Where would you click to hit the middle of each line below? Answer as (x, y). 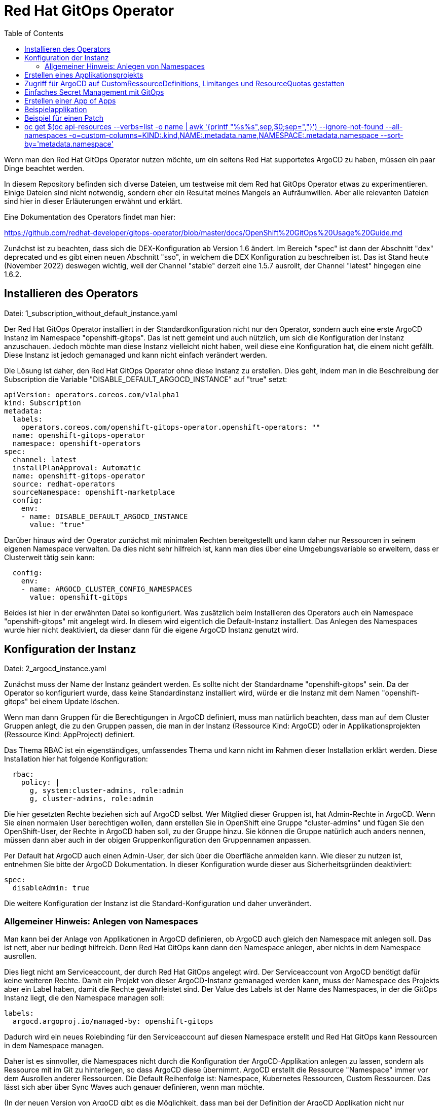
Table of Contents (34, 33)
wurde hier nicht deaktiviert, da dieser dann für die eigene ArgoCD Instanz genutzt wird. (151, 630)
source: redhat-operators (64, 484)
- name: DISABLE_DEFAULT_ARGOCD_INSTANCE (104, 516)
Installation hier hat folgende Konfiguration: (76, 759)
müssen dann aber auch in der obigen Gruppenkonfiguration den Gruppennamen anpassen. (158, 840)
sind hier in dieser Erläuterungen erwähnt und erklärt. (93, 201)
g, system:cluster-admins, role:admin (107, 791)
